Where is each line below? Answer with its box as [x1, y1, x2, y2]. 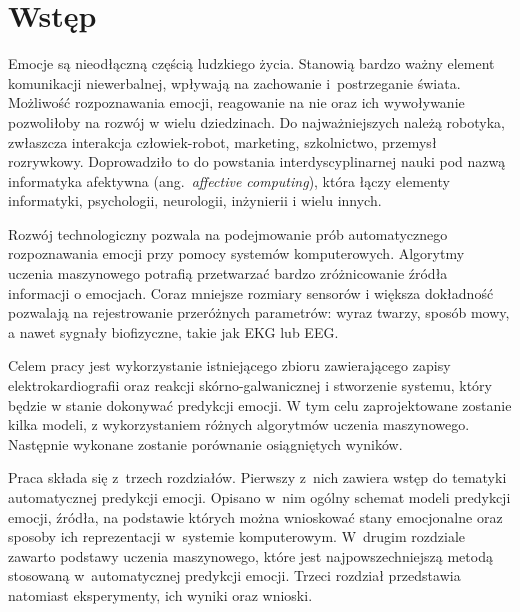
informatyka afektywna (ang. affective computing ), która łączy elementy [8, 170, 450, 191]
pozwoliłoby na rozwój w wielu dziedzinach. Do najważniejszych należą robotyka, [8, 111, 505, 132]
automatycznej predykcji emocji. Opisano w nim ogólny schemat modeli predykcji [8, 487, 511, 507]
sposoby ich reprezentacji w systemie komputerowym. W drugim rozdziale [8, 526, 466, 547]
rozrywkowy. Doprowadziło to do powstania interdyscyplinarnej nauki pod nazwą [8, 151, 506, 172]
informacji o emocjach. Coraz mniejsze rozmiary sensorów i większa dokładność [8, 282, 494, 303]
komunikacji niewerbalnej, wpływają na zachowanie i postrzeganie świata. [8, 72, 461, 93]
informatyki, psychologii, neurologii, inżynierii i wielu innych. [8, 190, 382, 211]
